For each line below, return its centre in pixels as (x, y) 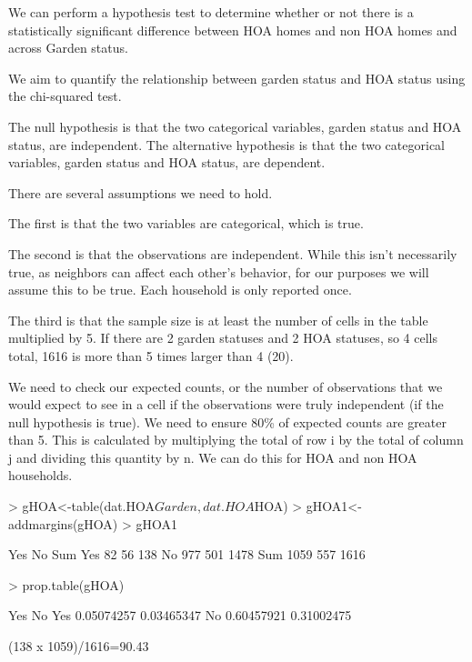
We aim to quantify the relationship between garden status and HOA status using (237, 78)
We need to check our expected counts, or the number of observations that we (226, 386)
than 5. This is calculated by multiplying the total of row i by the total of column (236, 440)
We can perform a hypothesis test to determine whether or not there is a (211, 12)
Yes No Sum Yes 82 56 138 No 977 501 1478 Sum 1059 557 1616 (187, 554)
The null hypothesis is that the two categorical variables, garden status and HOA (235, 126)
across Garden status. (68, 48)
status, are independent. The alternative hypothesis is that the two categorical (226, 144)
